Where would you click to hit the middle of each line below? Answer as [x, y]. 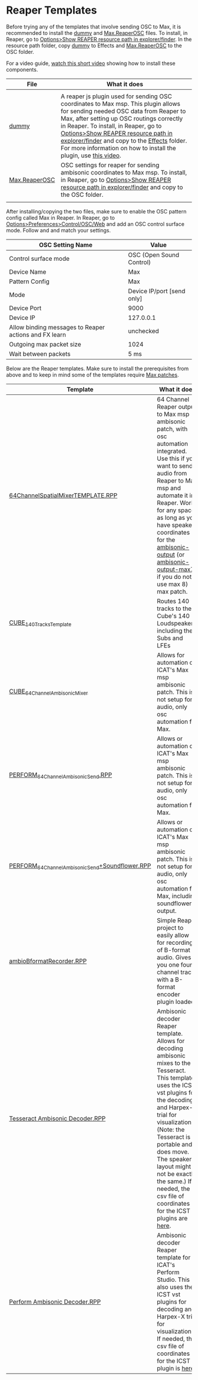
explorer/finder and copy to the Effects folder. [124, 141]
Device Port [25, 308]
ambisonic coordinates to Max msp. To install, [124, 172]
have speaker [176, 525]
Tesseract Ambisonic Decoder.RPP [57, 1118]
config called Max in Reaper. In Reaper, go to [60, 218]
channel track [176, 972]
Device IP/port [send [157, 291]
